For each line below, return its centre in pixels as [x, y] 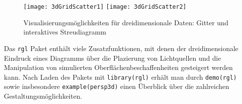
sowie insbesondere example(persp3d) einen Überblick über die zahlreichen [117, 86]
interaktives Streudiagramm [65, 32]
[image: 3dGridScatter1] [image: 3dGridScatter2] [105, 7]
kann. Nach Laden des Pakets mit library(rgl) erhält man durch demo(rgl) [121, 77]
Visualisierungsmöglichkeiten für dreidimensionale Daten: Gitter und [126, 22]
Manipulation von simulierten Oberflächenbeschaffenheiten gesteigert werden [119, 67]
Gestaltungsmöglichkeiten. [43, 96]
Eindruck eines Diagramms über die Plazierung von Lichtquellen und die [112, 58]
